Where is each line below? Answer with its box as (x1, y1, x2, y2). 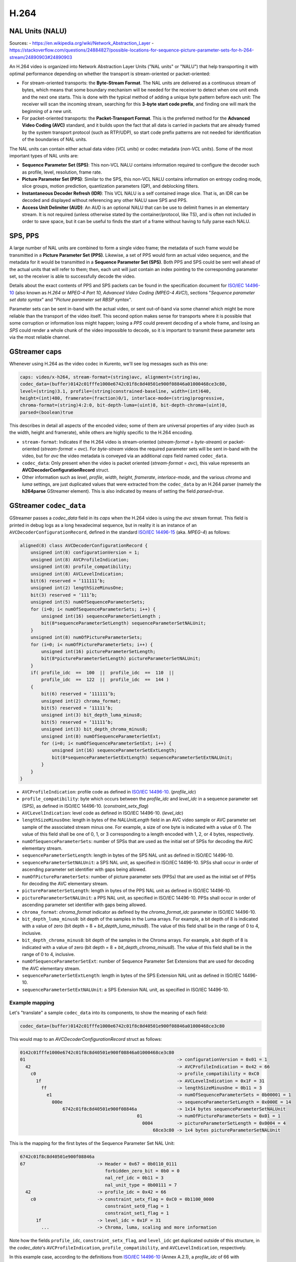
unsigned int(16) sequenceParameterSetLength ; (41, 613, 161, 619)
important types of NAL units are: (9, 152, 79, 159)
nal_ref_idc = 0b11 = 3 (105, 1175, 164, 1181)
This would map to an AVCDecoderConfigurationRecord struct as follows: (9, 1036, 162, 1042)
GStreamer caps (9, 347, 62, 356)
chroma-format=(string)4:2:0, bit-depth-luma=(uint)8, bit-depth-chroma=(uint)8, (20, 402, 228, 408)
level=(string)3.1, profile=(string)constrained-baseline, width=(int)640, (20, 388, 212, 394)
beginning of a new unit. (22, 108, 73, 114)
